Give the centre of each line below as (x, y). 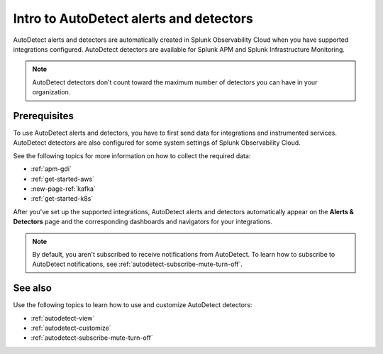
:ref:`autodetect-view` (63, 318)
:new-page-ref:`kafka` (63, 189)
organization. (51, 92)
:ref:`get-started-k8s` (62, 199)
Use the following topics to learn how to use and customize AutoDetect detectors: (133, 305)
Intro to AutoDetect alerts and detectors (133, 18)
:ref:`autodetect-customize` (71, 328)
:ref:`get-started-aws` (63, 179)
